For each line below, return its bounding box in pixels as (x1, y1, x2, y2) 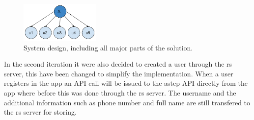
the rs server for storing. (4, 107, 77, 117)
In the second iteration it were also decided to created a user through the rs (4, 59, 232, 69)
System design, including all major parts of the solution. (24, 42, 193, 52)
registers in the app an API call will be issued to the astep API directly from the (4, 78, 248, 88)
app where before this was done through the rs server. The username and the (4, 87, 236, 97)
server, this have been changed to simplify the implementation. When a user (4, 68, 233, 78)
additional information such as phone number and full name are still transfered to (4, 97, 251, 107)
